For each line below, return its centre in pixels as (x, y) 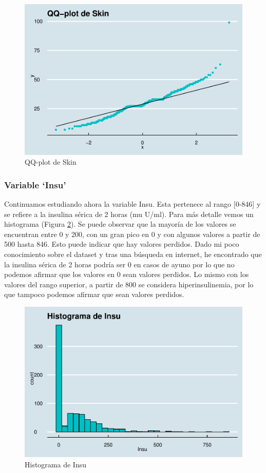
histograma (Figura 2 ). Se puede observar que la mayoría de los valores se (120, 224)
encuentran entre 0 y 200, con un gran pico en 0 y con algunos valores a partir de (132, 234)
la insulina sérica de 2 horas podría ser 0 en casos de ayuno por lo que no (119, 264)
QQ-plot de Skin (51, 162)
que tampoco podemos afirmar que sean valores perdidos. (94, 294)
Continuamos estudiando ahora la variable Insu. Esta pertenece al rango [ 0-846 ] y (132, 203)
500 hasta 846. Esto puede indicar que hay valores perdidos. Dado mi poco (122, 244)
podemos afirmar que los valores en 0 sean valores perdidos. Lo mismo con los (127, 274)
